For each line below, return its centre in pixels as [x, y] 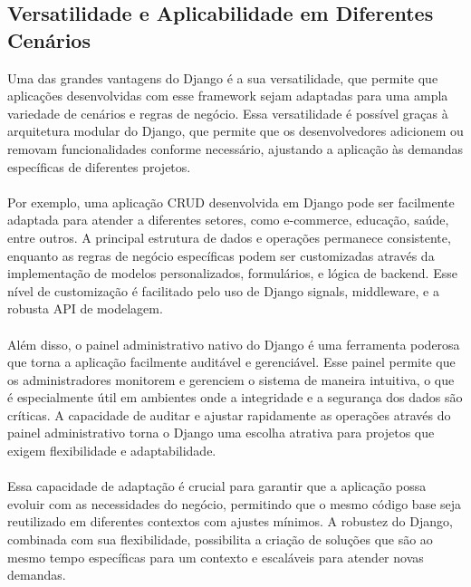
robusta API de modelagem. [85, 308]
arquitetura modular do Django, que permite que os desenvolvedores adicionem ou [235, 131]
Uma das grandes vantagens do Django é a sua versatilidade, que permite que [223, 77]
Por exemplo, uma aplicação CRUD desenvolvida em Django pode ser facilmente [231, 202]
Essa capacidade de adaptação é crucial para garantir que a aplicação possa [217, 486]
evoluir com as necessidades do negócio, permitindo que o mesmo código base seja [235, 503]
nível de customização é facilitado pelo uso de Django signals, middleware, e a [223, 290]
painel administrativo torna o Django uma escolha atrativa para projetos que [221, 433]
